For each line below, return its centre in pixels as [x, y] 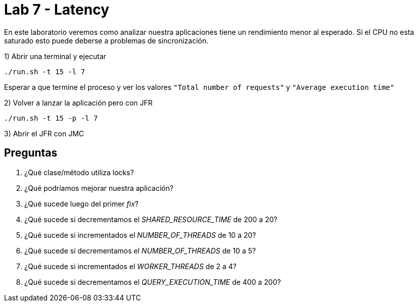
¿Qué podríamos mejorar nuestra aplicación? [99, 188]
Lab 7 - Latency [57, 10]
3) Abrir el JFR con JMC [44, 133]
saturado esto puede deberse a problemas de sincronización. [106, 40]
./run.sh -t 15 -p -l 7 [51, 118]
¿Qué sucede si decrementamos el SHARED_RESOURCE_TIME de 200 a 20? [151, 219]
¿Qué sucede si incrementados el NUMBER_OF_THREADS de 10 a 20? [140, 235]
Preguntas [31, 153]
